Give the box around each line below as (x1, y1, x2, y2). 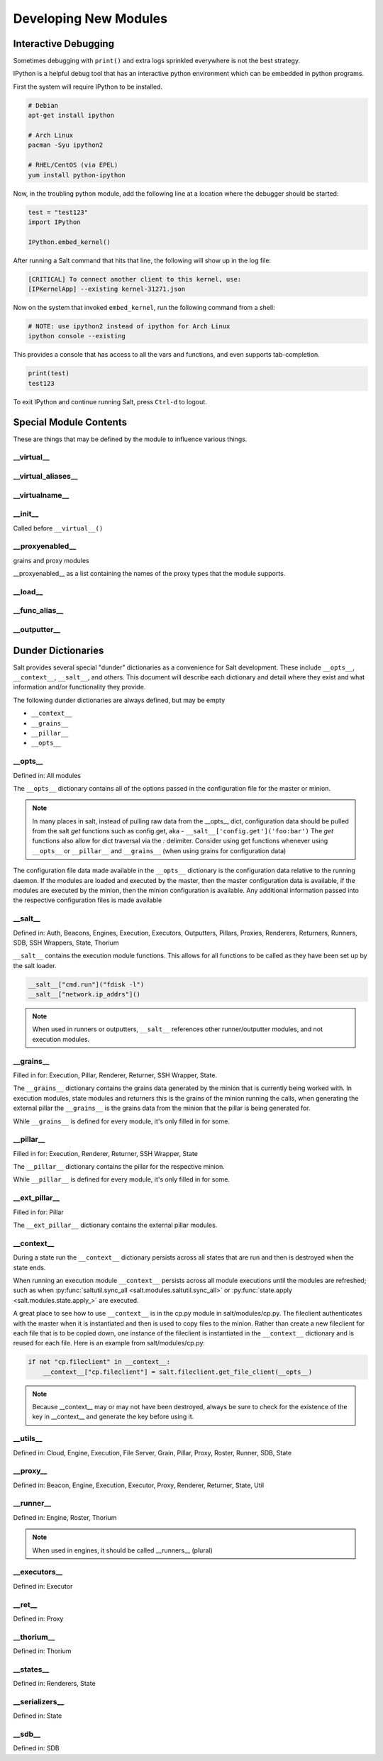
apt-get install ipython (28, 111, 115, 120)
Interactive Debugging (13, 38, 115, 50)
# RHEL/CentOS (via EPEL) (28, 161, 118, 170)
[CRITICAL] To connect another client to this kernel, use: (28, 275, 242, 283)
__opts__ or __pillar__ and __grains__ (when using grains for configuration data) (32, 846, 287, 855)
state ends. (13, 1263, 46, 1272)
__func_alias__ (13, 606, 64, 616)
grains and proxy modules (13, 556, 89, 565)
